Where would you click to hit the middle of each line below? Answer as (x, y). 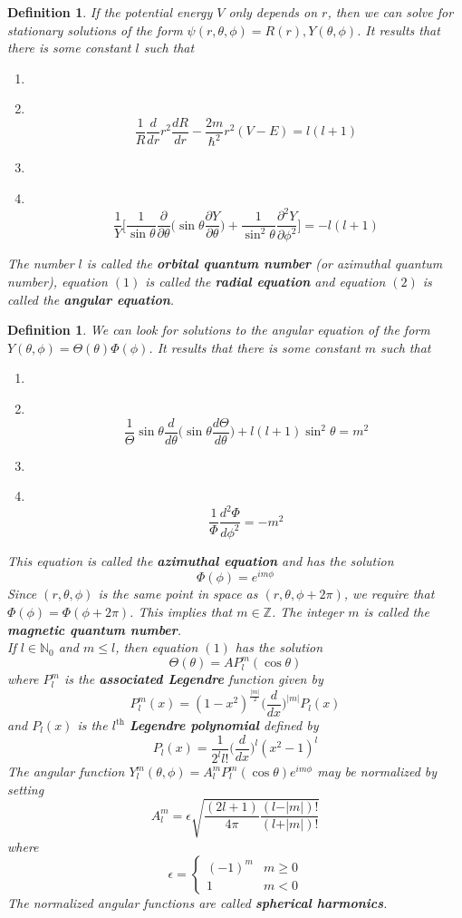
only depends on (273, 12)
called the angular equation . (91, 299)
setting (26, 789)
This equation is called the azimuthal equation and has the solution (201, 560)
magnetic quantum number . (95, 629)
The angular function (66, 772)
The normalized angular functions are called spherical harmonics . (197, 903)
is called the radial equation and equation (265, 282)
